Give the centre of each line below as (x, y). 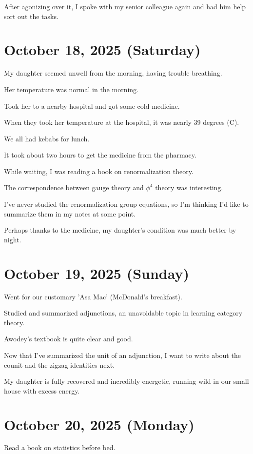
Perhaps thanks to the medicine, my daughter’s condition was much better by (120, 230)
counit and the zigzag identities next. (59, 365)
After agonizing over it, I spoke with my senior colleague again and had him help (125, 6)
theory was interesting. (189, 188)
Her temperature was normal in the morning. (71, 89)
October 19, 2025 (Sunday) (97, 273)
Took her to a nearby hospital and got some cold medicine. (92, 106)
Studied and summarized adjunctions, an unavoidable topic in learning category (123, 313)
